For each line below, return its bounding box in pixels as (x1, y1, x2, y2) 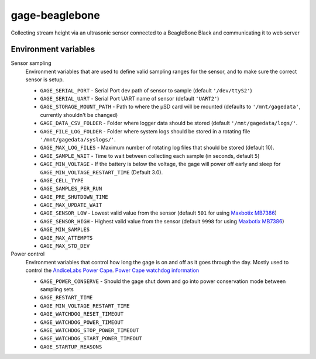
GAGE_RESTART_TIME (40, 294, 93, 301)
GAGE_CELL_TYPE (40, 177, 84, 184)
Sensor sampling (11, 60, 52, 67)
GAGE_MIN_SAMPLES (40, 226, 90, 233)
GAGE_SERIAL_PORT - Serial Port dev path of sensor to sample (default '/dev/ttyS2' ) (40, 87, 253, 94)
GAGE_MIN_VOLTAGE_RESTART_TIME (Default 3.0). (40, 168, 163, 175)
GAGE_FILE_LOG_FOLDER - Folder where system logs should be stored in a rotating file (40, 127, 250, 134)
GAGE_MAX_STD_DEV (40, 243, 90, 250)
